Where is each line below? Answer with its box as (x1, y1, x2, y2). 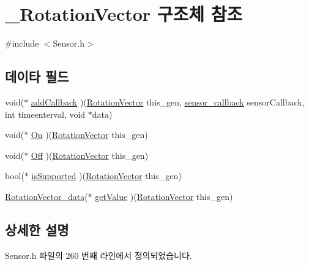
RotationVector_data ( (5, 190, 88, 202)
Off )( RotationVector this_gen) (31, 148, 149, 161)
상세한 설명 (5, 220, 69, 239)
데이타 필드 (5, 67, 69, 86)
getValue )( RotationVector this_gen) (95, 190, 233, 202)
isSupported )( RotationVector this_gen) (31, 169, 182, 182)
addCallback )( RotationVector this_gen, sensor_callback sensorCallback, (31, 95, 305, 108)
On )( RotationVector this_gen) (31, 128, 148, 141)
